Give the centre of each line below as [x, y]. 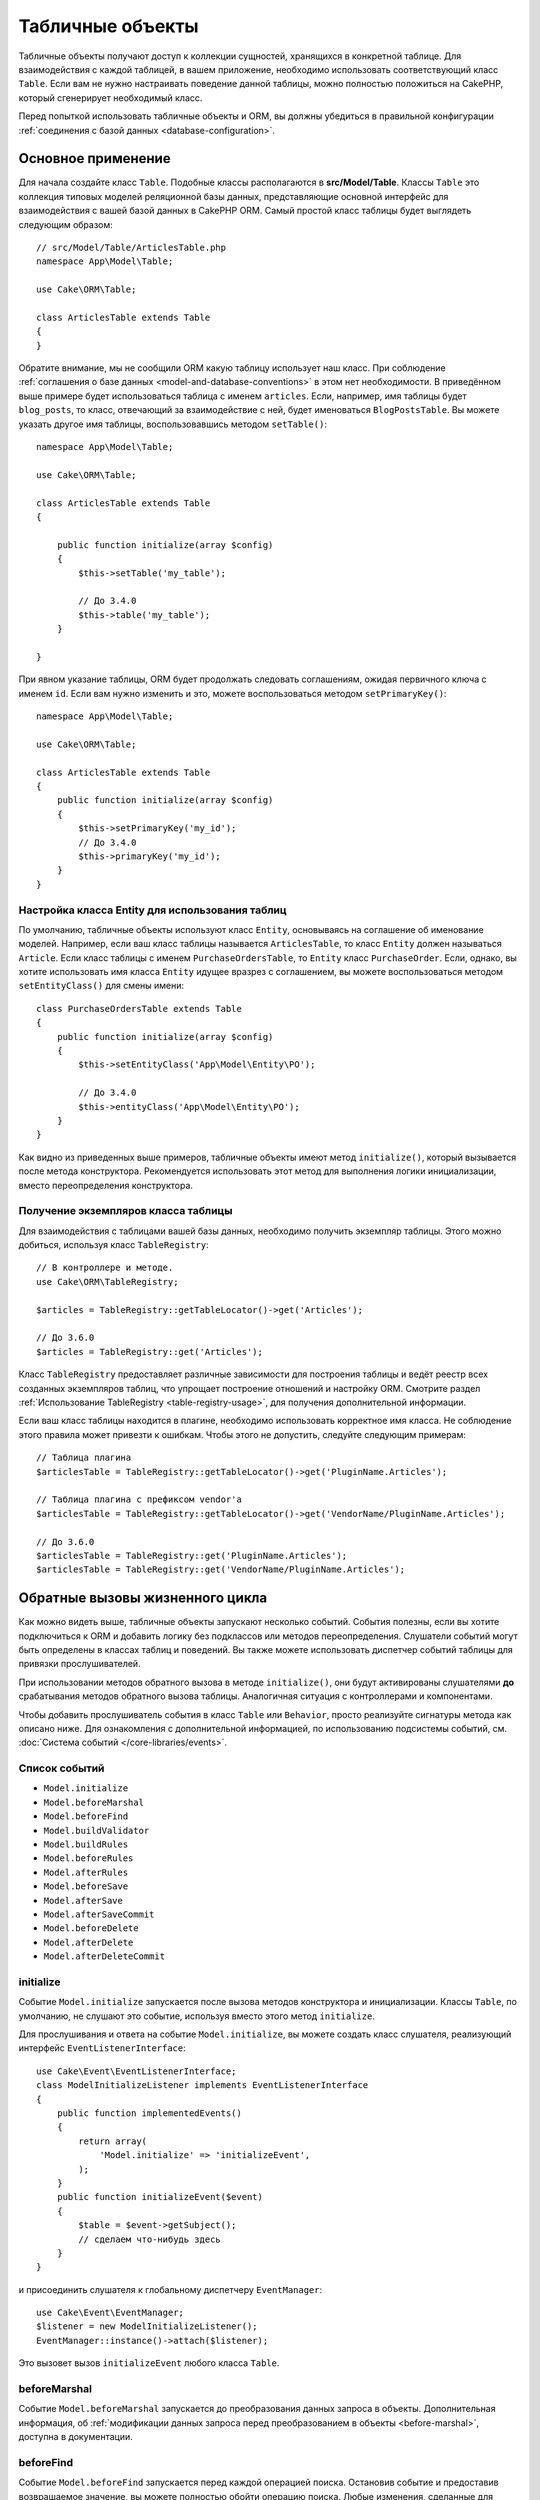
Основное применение [94, 158]
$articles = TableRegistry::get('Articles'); [150, 1351]
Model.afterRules [86, 1872]
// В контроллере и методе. [105, 1268]
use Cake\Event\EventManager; [110, 2313]
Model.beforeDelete [91, 1928]
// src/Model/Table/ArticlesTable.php [131, 247]
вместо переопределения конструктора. [106, 1185]
